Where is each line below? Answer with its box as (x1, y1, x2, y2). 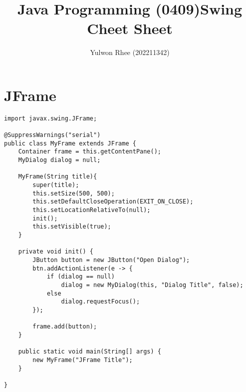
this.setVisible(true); (32, 223, 111, 230)
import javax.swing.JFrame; (4, 114, 97, 122)
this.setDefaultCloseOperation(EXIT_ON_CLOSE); (32, 198, 194, 205)
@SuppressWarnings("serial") (4, 131, 101, 139)
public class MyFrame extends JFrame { (4, 139, 136, 147)
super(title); (32, 181, 79, 189)
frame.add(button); (32, 323, 97, 330)
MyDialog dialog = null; (18, 156, 101, 164)
